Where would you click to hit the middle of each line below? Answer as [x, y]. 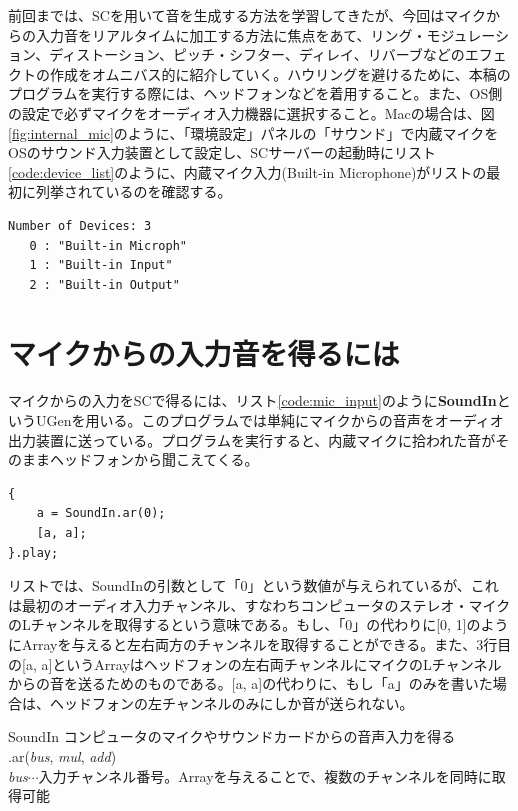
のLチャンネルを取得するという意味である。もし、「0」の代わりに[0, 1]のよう [258, 624]
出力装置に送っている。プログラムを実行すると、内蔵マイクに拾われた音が [252, 439]
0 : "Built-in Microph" [108, 245]
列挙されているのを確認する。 [133, 191]
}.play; [33, 552]
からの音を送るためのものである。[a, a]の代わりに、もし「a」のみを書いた [250, 683]
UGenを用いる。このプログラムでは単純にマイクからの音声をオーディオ [269, 420]
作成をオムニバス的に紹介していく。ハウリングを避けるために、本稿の [280, 73]
